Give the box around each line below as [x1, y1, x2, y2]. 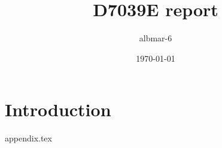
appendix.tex [5, 132, 52, 144]
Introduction [5, 97, 111, 122]
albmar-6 [139, 32, 172, 44]
